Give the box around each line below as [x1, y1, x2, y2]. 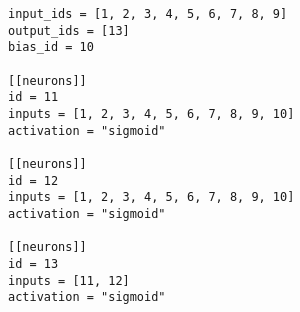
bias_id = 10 [8, 40, 94, 55]
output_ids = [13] [8, 23, 130, 38]
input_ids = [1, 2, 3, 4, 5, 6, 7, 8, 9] [8, 7, 288, 21]
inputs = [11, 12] [8, 273, 130, 288]
